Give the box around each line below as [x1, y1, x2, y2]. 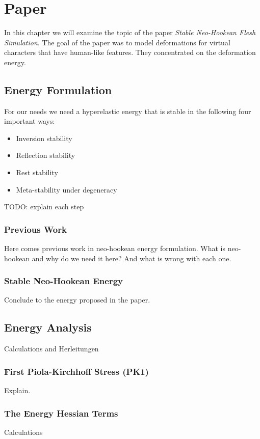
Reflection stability [16, 150, 75, 160]
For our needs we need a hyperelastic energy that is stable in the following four [4, 105, 251, 116]
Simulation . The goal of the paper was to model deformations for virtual [4, 37, 230, 47]
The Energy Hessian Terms [4, 406, 118, 419]
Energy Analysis [4, 319, 92, 335]
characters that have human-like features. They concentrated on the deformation [4, 47, 256, 58]
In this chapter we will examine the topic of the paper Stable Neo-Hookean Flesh [4, 27, 256, 38]
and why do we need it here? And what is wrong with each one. [32, 253, 231, 263]
